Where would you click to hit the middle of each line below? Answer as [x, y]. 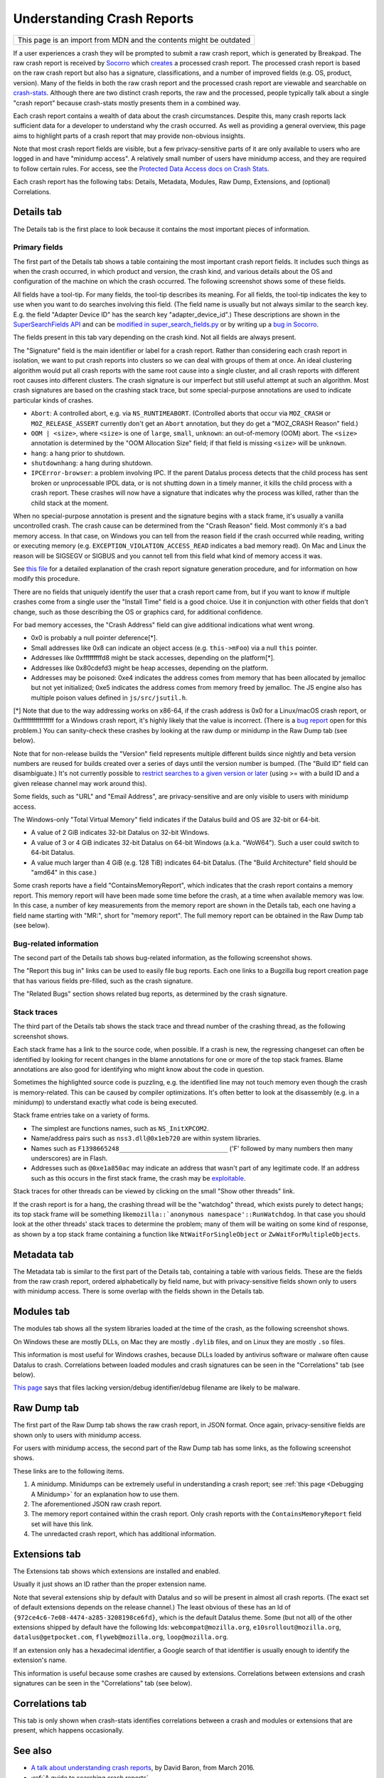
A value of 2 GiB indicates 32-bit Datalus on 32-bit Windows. [120, 833]
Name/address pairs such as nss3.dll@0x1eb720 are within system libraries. [146, 1139]
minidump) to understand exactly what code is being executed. [106, 1102]
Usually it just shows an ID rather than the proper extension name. [110, 1584]
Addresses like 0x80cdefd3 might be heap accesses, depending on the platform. [150, 668]
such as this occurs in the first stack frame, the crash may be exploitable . [138, 1178]
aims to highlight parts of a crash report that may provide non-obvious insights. [129, 136]
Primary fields [38, 247]
